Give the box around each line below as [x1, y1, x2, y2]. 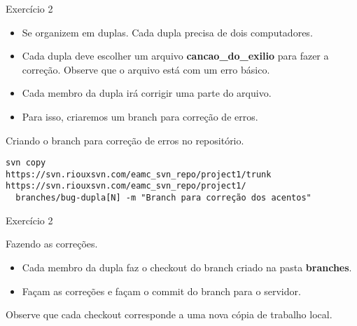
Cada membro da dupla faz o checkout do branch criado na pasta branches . [22, 259, 352, 274]
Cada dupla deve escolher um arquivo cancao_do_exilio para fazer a [22, 48, 329, 63]
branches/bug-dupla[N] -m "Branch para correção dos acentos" [15, 193, 311, 203]
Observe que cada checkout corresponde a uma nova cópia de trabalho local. [6, 307, 332, 322]
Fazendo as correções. [6, 236, 98, 251]
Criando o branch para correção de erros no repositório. [6, 133, 244, 147]
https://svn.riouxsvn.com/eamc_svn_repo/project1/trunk [6, 169, 272, 179]
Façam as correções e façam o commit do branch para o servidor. [22, 283, 301, 298]
